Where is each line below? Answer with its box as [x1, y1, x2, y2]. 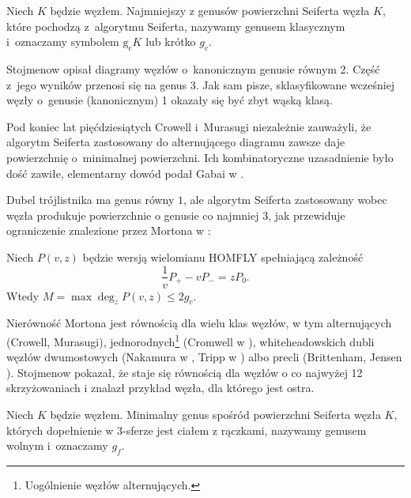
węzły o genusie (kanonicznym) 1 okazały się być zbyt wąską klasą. [6, 92, 333, 108]
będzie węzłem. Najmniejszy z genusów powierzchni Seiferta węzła [50, 2, 370, 18]
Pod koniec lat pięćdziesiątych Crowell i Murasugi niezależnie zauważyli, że [6, 118, 371, 134]
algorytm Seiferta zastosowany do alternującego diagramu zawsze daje [6, 134, 345, 150]
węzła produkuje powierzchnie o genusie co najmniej [6, 206, 259, 223]
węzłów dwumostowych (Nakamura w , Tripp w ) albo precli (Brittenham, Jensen [6, 349, 402, 365]
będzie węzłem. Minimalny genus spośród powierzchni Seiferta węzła [50, 406, 381, 422]
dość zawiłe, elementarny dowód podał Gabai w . [6, 164, 244, 181]
